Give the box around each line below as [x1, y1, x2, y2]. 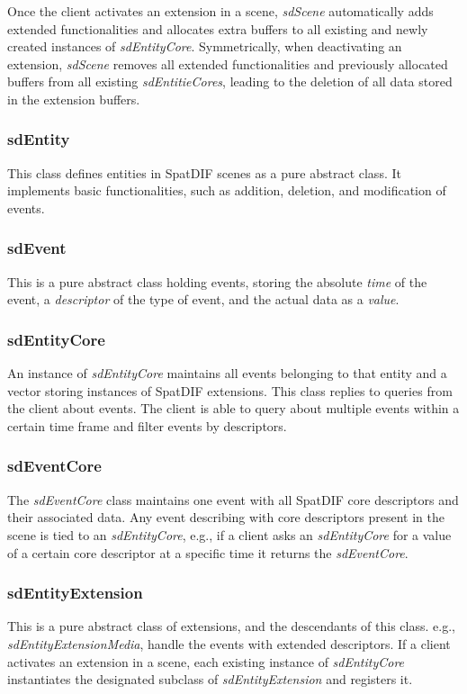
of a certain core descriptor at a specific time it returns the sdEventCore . [7, 543, 409, 562]
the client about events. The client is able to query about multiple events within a [7, 399, 460, 418]
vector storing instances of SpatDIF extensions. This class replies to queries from [7, 381, 453, 400]
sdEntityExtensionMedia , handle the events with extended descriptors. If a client [7, 634, 451, 653]
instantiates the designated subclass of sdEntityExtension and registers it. [7, 670, 413, 689]
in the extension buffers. [7, 89, 140, 108]
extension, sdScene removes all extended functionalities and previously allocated [7, 54, 448, 73]
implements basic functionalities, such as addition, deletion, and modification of [7, 181, 446, 200]
